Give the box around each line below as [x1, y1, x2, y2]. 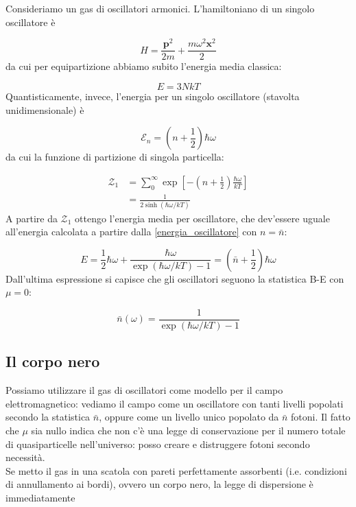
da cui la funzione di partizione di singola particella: [5, 150, 224, 164]
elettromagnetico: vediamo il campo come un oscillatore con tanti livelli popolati [5, 396, 344, 410]
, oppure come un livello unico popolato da [99, 410, 279, 424]
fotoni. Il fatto [291, 410, 351, 424]
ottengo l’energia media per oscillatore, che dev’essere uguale [75, 211, 330, 225]
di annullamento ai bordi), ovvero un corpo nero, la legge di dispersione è [5, 477, 313, 491]
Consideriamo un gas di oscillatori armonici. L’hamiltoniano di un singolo [5, 1, 315, 15]
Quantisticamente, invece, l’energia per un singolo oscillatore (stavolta [5, 89, 300, 103]
